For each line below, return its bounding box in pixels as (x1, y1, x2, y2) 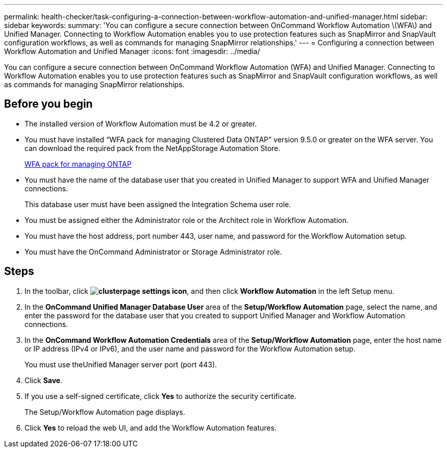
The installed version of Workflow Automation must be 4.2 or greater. (24, 119, 257, 128)
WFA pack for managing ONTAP (24, 159, 132, 168)
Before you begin (4, 97, 93, 111)
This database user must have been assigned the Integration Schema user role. (24, 199, 291, 209)
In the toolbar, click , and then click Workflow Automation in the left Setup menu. (24, 286, 394, 295)
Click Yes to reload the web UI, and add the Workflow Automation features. (24, 423, 277, 432)
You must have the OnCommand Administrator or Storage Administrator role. (24, 247, 282, 256)
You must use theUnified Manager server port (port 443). (24, 360, 217, 369)
